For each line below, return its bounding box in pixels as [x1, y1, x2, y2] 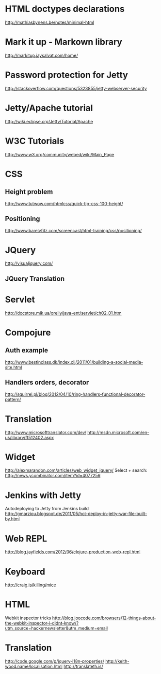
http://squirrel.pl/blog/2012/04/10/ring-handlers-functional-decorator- [5, 391, 145, 397]
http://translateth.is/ [64, 663, 103, 670]
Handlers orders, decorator [5, 378, 89, 386]
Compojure [5, 327, 51, 338]
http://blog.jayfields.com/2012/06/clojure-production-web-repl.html [5, 549, 141, 555]
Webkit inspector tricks [5, 615, 51, 621]
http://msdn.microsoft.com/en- [87, 429, 149, 435]
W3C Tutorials [5, 135, 64, 146]
